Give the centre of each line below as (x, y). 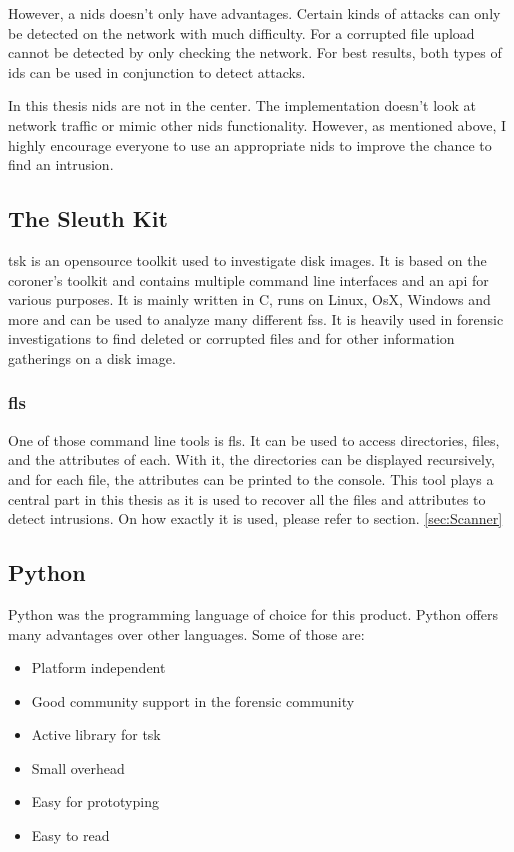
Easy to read (70, 835)
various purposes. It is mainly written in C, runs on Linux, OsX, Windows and (249, 299)
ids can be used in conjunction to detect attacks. (157, 71)
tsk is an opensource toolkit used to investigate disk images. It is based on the (247, 259)
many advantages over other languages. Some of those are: (186, 633)
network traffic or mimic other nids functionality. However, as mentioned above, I (257, 124)
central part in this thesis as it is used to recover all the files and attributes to (247, 498)
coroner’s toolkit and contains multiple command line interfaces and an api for (248, 279)
